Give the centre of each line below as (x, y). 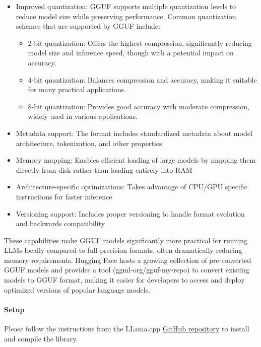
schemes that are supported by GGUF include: (88, 26)
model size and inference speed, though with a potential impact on (131, 53)
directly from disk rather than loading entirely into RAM (104, 169)
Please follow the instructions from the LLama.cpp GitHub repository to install (127, 329)
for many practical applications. (77, 89)
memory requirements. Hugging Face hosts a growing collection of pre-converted (128, 260)
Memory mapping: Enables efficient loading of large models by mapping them (136, 160)
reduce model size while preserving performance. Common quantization (126, 16)
